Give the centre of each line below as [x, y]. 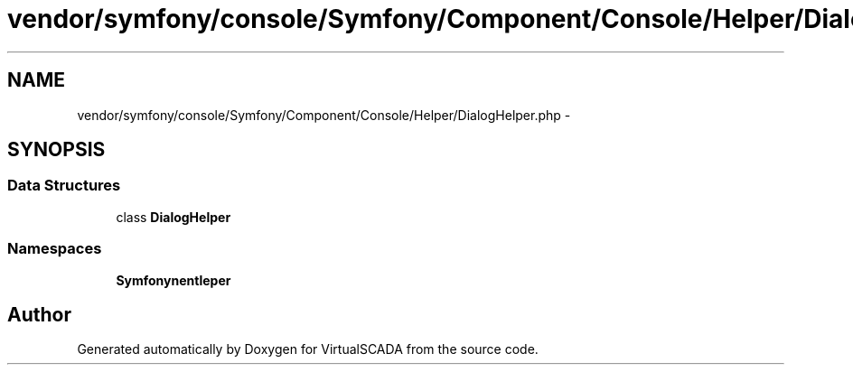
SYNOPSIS [56, 150]
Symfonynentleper [173, 280]
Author [39, 314]
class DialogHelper [173, 217]
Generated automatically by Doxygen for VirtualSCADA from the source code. [308, 349]
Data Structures [64, 186]
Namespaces [55, 249]
